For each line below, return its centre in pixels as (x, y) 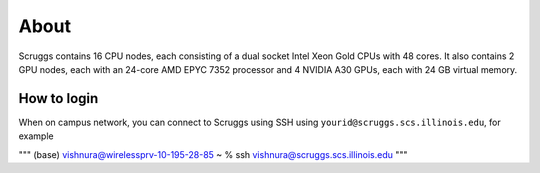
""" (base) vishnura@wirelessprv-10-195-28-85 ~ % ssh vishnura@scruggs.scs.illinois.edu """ (213, 154)
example (36, 136)
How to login (58, 98)
